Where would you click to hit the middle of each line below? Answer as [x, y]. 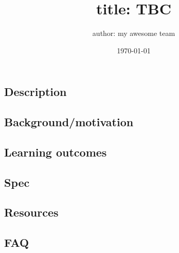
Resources [31, 212]
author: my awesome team [134, 33]
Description [35, 92]
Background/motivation [69, 122]
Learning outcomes [56, 152]
